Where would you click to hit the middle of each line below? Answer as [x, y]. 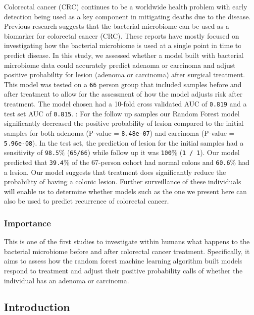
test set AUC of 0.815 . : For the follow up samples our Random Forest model [122, 113]
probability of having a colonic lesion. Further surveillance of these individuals [123, 182]
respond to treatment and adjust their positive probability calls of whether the [123, 270]
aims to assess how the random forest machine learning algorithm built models [123, 261]
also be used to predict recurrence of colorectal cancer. [87, 201]
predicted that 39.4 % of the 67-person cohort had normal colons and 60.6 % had [127, 162]
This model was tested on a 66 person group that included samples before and [123, 84]
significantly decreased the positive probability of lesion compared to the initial [124, 123]
